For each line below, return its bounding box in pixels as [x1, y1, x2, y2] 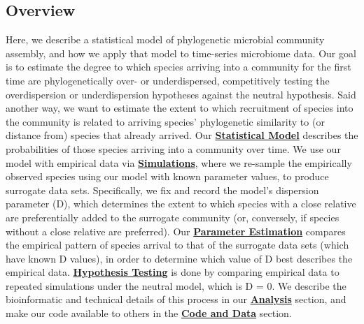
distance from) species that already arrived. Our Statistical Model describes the [6, 128, 358, 142]
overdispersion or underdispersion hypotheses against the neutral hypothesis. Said [6, 87, 356, 101]
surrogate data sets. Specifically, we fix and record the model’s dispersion [6, 182, 319, 197]
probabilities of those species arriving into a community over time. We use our [6, 141, 341, 156]
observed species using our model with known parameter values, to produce [6, 169, 329, 184]
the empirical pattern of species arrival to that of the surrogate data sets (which [6, 237, 349, 252]
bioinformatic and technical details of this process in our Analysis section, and [6, 292, 346, 307]
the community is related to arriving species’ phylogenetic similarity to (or [6, 114, 325, 128]
